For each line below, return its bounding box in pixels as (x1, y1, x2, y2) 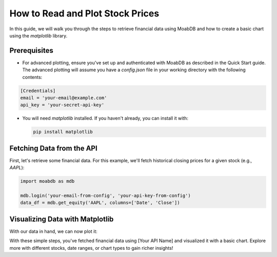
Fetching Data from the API (9, 144, 97, 152)
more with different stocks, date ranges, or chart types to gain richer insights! (9, 245, 173, 251)
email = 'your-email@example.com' (20, 95, 107, 101)
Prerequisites (9, 46, 53, 55)
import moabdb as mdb (20, 179, 75, 184)
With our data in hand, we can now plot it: (9, 228, 97, 234)
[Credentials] (20, 88, 56, 93)
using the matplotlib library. (9, 32, 68, 38)
